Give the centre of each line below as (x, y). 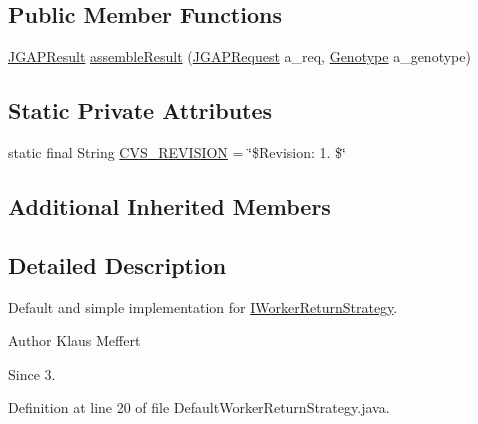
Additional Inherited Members (169, 205)
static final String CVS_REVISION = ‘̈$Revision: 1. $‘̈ (177, 152)
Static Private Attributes (140, 110)
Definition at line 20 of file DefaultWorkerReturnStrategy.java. (199, 407)
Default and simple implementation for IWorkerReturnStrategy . (203, 306)
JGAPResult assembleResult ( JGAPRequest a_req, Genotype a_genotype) (239, 56)
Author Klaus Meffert (74, 340)
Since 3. (32, 373)
